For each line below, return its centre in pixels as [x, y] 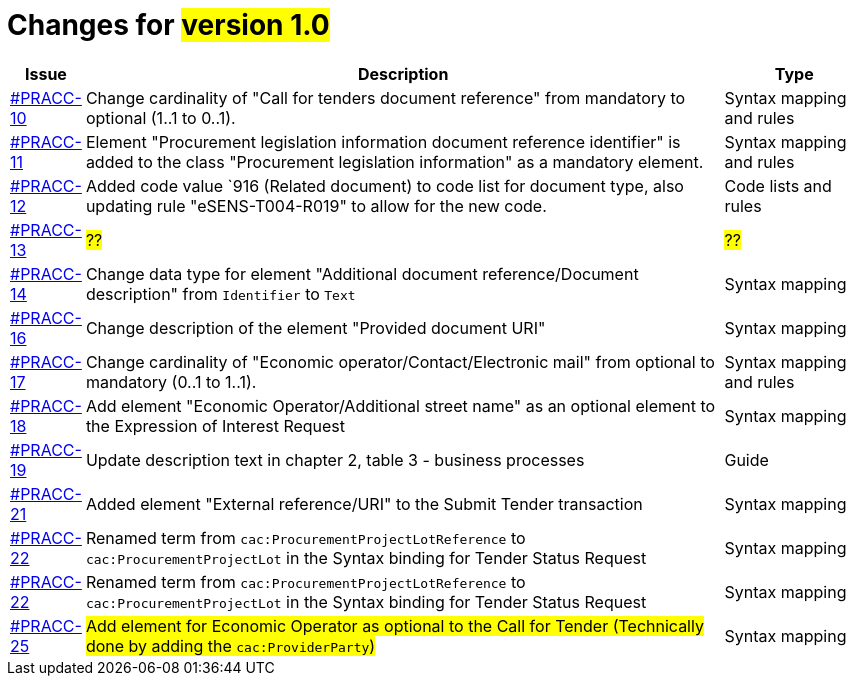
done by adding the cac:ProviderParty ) [230, 645]
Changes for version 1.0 [168, 25]
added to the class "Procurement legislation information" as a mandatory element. [394, 161]
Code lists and [778, 185]
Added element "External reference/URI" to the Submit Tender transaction [364, 503]
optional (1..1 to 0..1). [160, 117]
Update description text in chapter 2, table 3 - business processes [335, 459]
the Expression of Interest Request [215, 425]
